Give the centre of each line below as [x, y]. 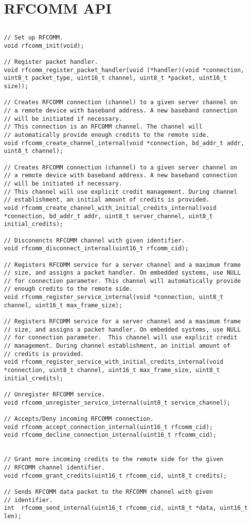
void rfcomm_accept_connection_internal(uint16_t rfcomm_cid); [108, 427]
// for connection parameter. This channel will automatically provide [122, 281]
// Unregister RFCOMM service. [54, 394]
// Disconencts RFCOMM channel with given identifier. [95, 240]
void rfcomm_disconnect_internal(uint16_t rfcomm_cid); [96, 249]
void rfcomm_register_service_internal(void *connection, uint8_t [114, 297]
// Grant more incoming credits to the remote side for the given [114, 459]
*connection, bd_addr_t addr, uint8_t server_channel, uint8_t [108, 216]
